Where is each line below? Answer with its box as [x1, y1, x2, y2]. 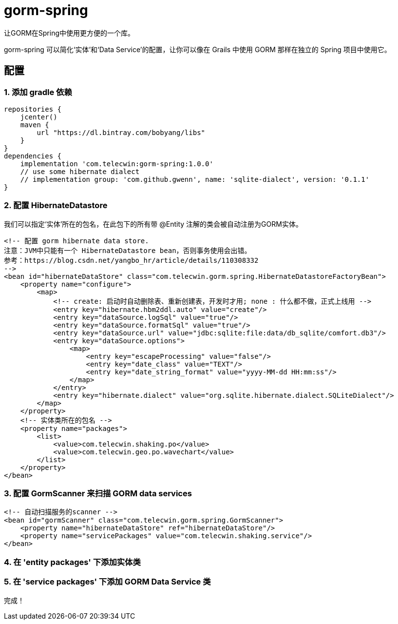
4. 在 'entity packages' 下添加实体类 [4, 557, 141, 567]
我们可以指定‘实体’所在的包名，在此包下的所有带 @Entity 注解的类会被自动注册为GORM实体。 [4, 219, 303, 228]
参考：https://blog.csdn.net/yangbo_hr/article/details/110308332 [4, 256, 259, 264]
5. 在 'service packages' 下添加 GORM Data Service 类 [4, 577, 211, 587]
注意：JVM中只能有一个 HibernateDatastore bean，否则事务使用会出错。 [4, 246, 251, 254]
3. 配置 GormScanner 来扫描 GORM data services [4, 488, 192, 499]
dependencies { [4, 152, 62, 160]
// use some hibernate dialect [20, 167, 140, 175]
